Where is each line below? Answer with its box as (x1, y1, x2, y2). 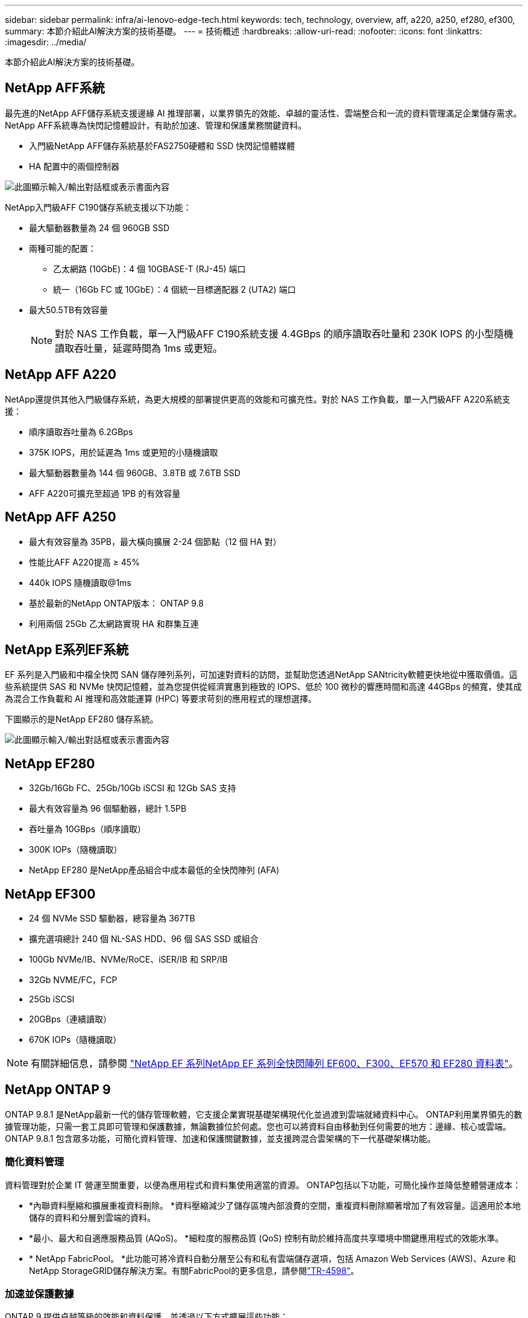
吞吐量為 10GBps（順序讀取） (29, 824, 146, 835)
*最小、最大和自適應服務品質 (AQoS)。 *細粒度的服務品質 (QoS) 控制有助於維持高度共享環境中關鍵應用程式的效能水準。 (29, 1232, 504, 1243)
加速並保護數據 (5, 1288, 74, 1300)
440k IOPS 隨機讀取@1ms (29, 577, 131, 588)
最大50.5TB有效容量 (29, 304, 108, 315)
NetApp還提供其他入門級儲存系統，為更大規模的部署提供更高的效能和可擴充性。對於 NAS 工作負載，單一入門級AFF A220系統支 (5, 393, 511, 404)
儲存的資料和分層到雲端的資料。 (29, 1212, 156, 1223)
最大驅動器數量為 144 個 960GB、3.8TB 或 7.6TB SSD (29, 467, 240, 478)
